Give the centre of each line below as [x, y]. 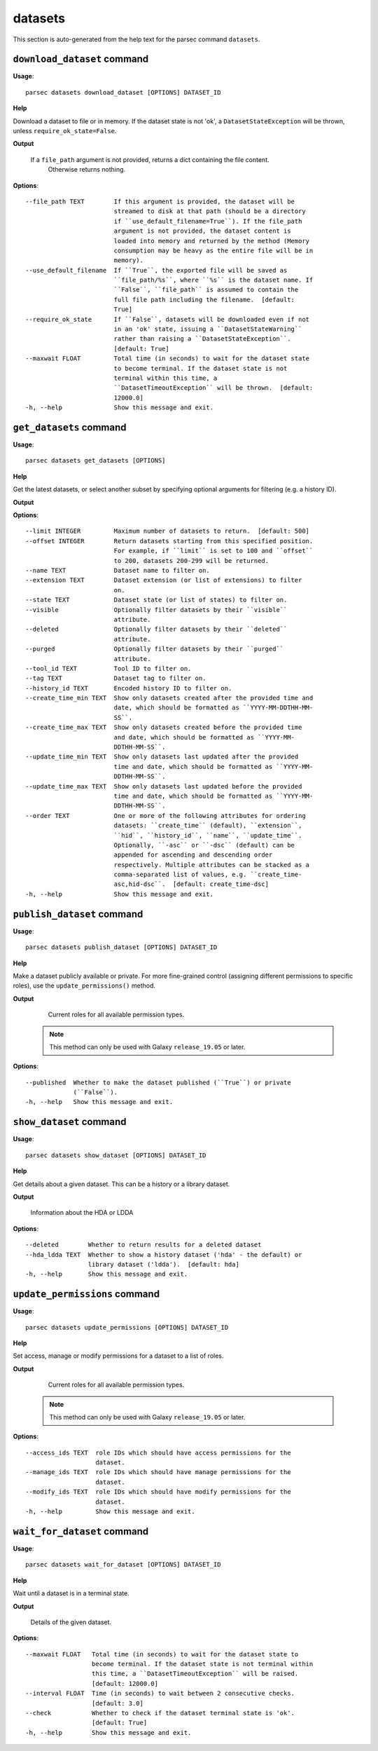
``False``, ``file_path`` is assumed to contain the [206, 290]
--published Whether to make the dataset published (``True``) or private [158, 1082]
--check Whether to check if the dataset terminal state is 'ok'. [160, 1713]
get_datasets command [70, 427]
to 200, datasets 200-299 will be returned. [191, 560]
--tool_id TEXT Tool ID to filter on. [108, 668]
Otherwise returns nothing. [87, 170]
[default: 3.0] [117, 1703]
